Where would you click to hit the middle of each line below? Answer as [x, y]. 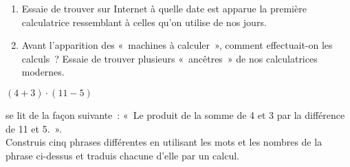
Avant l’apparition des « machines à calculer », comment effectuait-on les [177, 45]
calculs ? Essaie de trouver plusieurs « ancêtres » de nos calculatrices [169, 58]
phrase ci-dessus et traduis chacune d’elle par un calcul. [122, 155]
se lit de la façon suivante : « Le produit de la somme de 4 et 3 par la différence [175, 114]
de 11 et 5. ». [34, 128]
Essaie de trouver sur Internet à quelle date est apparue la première [164, 8]
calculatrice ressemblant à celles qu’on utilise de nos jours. [144, 22]
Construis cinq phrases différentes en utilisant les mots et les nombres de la [164, 142]
